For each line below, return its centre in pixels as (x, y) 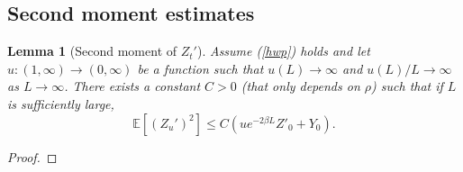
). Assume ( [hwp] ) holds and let (283, 51)
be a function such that (200, 68)
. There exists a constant (132, 86)
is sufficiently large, (61, 103)
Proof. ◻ (32, 156)
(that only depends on (300, 86)
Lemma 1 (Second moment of (92, 51)
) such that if (407, 86)
